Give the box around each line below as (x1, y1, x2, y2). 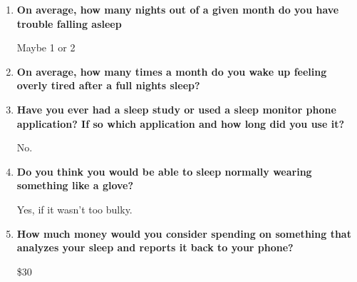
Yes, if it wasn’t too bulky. (16, 201, 133, 216)
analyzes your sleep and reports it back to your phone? (16, 240, 294, 255)
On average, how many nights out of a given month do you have (16, 2, 339, 16)
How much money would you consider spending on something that (16, 226, 351, 241)
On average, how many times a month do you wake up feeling (16, 64, 327, 79)
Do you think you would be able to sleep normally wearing (16, 163, 312, 178)
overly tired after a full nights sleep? (16, 78, 200, 93)
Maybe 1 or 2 (16, 40, 76, 55)
